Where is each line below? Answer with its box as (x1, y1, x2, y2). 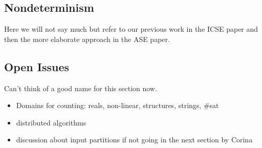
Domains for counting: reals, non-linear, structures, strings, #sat (16, 100, 219, 111)
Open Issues (4, 58, 70, 74)
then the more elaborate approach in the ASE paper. (4, 33, 170, 44)
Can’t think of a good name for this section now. (4, 82, 157, 93)
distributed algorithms (16, 117, 86, 128)
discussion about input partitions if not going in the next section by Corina (16, 134, 253, 145)
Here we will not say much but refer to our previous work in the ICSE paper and (4, 24, 258, 34)
